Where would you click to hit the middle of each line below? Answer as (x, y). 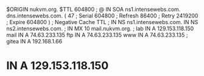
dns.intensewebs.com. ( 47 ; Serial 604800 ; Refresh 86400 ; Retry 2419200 (102, 16)
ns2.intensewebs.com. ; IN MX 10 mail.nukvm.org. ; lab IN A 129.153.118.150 (100, 28)
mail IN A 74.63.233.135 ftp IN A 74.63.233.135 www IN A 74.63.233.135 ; (97, 35)
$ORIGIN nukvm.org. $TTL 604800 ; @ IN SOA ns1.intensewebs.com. (93, 9)
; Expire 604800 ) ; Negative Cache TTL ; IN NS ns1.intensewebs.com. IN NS (102, 22)
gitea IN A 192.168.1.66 (34, 41)
